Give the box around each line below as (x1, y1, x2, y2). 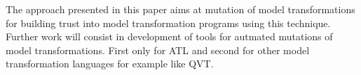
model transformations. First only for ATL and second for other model (6, 42, 310, 57)
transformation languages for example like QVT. (6, 56, 214, 71)
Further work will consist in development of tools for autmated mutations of (6, 29, 333, 44)
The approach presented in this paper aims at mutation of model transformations (6, 2, 355, 16)
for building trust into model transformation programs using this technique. (6, 15, 331, 30)
